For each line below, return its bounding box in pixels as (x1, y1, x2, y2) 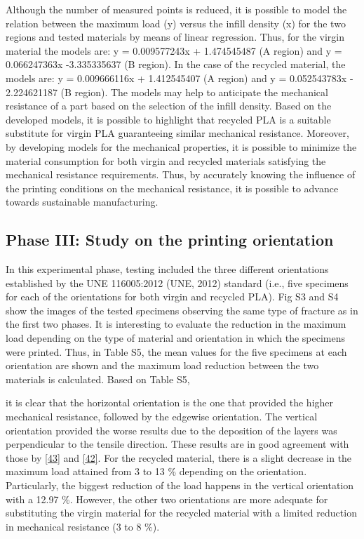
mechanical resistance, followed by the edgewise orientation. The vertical (6, 409, 318, 424)
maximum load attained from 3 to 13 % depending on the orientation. (6, 464, 307, 479)
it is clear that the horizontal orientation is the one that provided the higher (6, 395, 334, 410)
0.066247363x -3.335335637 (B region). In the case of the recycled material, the (6, 57, 346, 72)
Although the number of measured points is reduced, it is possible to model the (6, 2, 347, 16)
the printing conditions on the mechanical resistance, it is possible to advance (6, 180, 339, 195)
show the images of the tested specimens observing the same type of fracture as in (6, 302, 358, 317)
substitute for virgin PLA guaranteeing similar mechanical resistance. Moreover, (6, 126, 349, 140)
